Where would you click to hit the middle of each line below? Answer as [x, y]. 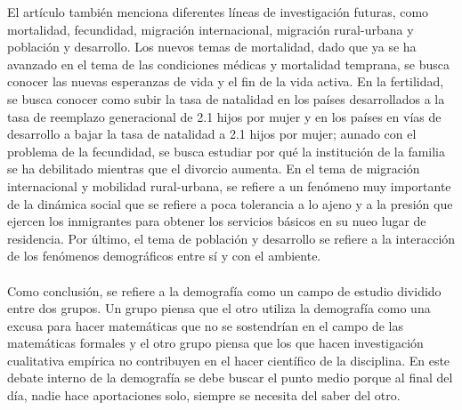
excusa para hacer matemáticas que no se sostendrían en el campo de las [206, 325]
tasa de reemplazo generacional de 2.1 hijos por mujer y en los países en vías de [224, 116]
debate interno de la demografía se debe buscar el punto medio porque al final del [230, 378]
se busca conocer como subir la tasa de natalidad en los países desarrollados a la [226, 98]
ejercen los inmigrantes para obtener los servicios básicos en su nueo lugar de [217, 221]
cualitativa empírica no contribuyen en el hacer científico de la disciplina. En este [229, 360]
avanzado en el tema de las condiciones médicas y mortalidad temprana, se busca [229, 64]
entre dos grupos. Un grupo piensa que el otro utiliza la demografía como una [219, 308]
